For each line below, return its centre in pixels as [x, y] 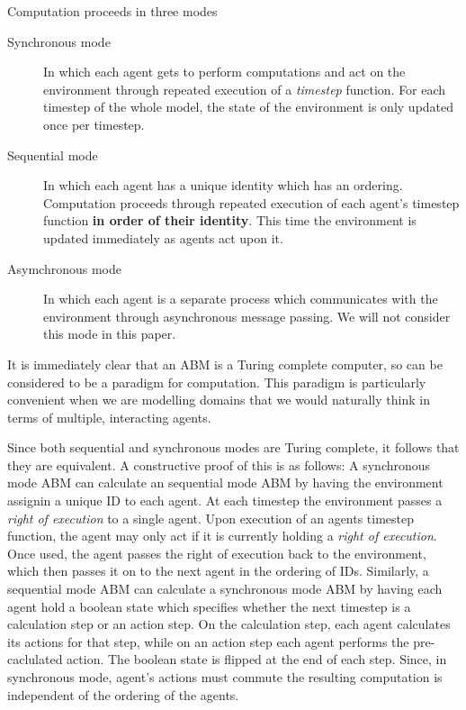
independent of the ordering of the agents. [123, 694]
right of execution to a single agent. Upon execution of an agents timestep [211, 518]
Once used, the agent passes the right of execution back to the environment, [217, 553]
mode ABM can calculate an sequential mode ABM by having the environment [225, 482]
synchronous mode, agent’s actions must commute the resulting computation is [225, 677]
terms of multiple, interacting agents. [109, 417]
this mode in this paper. [110, 334]
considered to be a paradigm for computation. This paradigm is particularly [217, 382]
